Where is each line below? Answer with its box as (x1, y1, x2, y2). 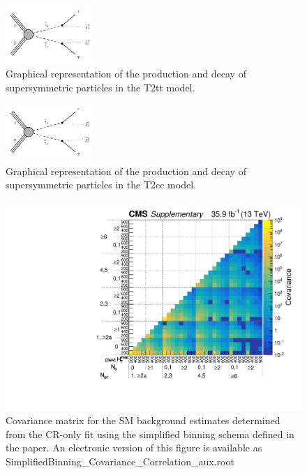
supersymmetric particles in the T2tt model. (6, 80, 195, 94)
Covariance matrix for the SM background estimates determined (6, 413, 280, 428)
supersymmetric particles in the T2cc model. (6, 177, 196, 192)
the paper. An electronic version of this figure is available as (6, 440, 262, 455)
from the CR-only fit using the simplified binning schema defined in (6, 426, 294, 441)
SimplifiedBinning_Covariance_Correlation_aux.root (6, 454, 234, 469)
